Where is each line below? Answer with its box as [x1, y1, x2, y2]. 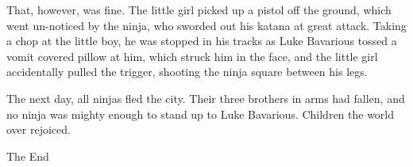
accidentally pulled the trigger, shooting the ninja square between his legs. [6, 63, 368, 80]
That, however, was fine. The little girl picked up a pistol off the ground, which [6, 2, 392, 17]
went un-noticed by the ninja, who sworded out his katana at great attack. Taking [6, 17, 407, 33]
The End [6, 147, 49, 164]
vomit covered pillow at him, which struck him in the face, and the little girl [6, 47, 378, 64]
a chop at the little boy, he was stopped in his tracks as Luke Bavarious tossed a [6, 32, 397, 49]
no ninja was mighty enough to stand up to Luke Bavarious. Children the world [6, 105, 395, 122]
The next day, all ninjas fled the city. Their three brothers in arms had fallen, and [6, 89, 405, 106]
